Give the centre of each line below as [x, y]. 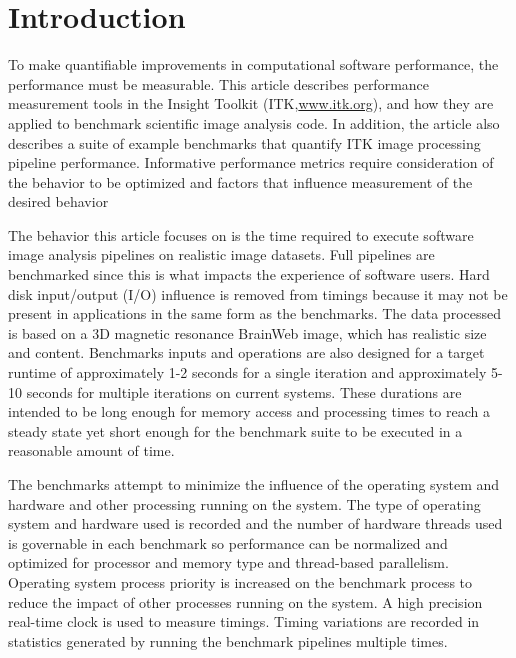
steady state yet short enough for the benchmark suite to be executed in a [235, 430]
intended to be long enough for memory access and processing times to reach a [249, 411]
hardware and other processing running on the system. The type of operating [244, 503]
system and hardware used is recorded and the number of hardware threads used [255, 523]
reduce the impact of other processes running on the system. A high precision [245, 601]
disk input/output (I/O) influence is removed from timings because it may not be [258, 293]
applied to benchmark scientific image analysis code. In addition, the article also [254, 122]
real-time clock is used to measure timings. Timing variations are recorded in [244, 621]
